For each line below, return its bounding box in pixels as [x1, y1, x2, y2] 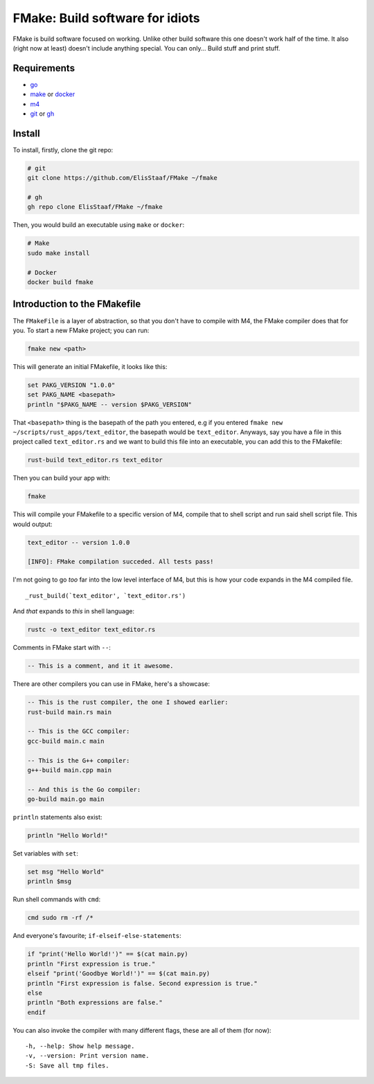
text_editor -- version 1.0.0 [27, 539, 130, 546]
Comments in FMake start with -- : [12, 644, 111, 652]
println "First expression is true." [27, 959, 156, 968]
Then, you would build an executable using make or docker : [12, 221, 185, 229]
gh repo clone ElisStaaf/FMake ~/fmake [27, 203, 163, 211]
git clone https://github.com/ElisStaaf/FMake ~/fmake [27, 174, 217, 182]
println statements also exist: [12, 813, 103, 822]
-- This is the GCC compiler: [27, 728, 130, 735]
